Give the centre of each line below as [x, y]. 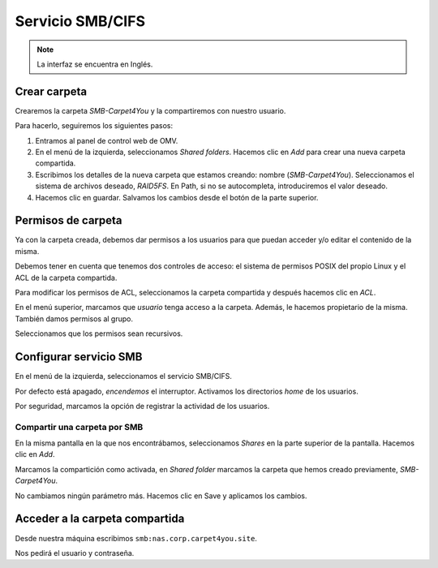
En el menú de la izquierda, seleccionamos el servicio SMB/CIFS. [124, 377]
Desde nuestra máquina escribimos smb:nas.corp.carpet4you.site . [136, 538]
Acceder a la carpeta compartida [100, 519]
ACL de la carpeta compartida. [66, 278]
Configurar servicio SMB [79, 357]
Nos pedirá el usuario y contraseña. [75, 553]
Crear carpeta [51, 91]
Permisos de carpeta [69, 220]
